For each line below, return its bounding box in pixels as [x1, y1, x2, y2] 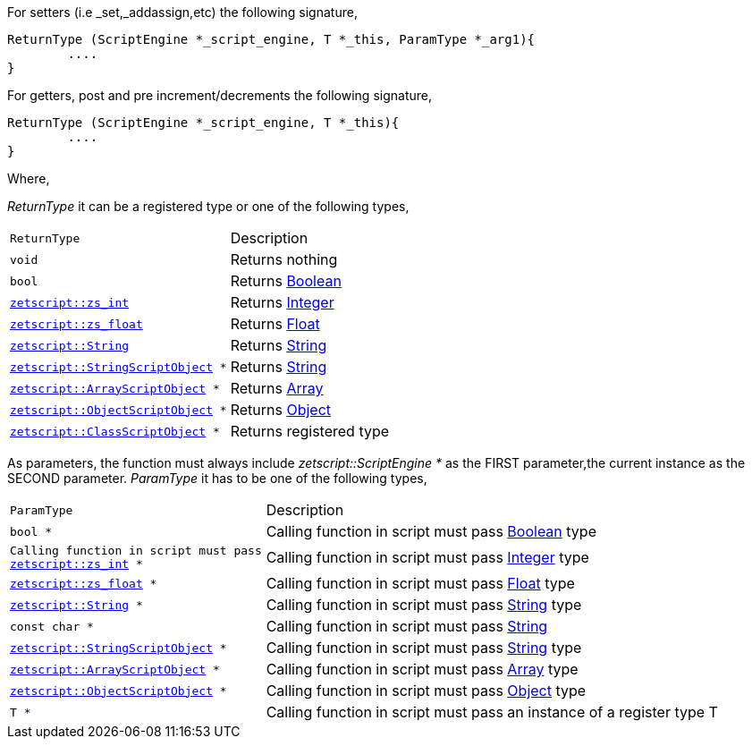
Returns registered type [230, 422, 390, 440]
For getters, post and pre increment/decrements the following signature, [7, 88, 432, 103]
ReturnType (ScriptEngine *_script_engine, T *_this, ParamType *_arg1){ [7, 32, 536, 47]
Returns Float [230, 315, 320, 333]
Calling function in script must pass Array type [266, 660, 579, 678]
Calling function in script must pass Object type [266, 682, 587, 699]
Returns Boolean [230, 272, 342, 290]
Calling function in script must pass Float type [266, 574, 575, 592]
